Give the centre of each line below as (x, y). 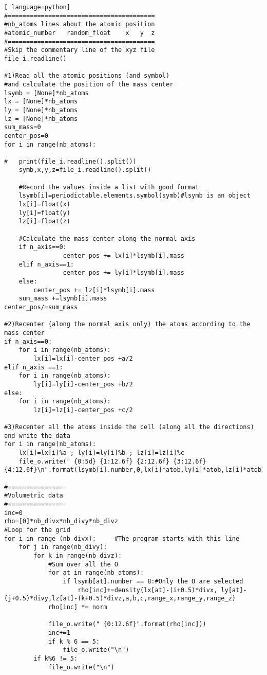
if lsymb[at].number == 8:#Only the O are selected (153, 581)
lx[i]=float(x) (44, 205)
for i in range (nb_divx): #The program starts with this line (122, 538)
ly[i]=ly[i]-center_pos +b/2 (83, 384)
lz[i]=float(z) (44, 221)
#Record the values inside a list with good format (109, 187)
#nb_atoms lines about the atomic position (80, 24)
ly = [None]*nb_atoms (41, 110)
